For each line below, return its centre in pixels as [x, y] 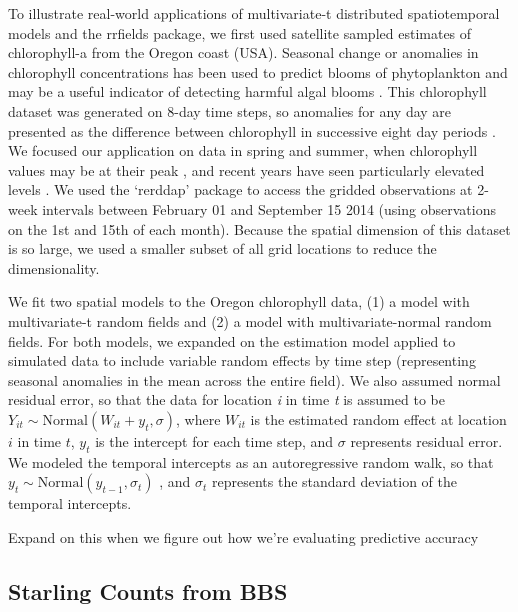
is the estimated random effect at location [378, 418]
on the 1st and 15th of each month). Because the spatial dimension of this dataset [259, 228]
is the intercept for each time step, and [214, 440]
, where [198, 418]
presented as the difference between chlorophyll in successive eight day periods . [252, 130]
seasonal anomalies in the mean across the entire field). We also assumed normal [254, 379]
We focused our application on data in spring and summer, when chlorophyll [243, 150]
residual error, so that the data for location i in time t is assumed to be [226, 399]
